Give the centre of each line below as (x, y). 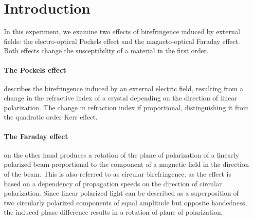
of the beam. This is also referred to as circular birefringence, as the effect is (117, 174)
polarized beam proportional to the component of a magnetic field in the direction (126, 164)
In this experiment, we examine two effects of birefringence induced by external (122, 31)
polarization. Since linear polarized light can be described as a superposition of (121, 193)
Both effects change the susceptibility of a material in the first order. (106, 50)
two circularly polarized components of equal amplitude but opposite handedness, (126, 202)
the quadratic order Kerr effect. (51, 117)
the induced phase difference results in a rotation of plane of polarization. (113, 212)
